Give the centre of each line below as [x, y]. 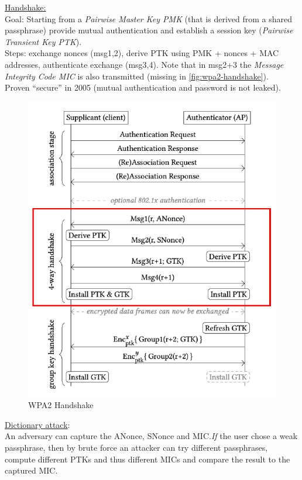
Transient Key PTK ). [43, 41]
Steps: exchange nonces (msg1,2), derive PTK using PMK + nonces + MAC [142, 53]
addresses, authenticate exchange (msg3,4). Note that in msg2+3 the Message [144, 64]
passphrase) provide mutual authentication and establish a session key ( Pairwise [149, 30]
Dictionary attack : [37, 424]
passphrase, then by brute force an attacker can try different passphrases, [136, 448]
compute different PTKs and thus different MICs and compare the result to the [147, 459]
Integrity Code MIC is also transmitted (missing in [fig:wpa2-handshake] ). [137, 76]
